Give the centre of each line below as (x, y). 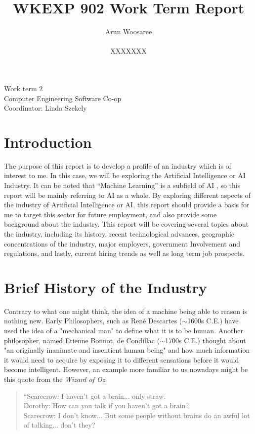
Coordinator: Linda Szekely (45, 108)
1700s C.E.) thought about (205, 340)
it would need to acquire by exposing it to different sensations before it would (122, 359)
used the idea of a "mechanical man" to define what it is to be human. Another (124, 331)
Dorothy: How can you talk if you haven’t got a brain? (106, 405)
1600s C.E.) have (213, 321)
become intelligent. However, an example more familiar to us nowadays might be (126, 369)
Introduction (48, 142)
